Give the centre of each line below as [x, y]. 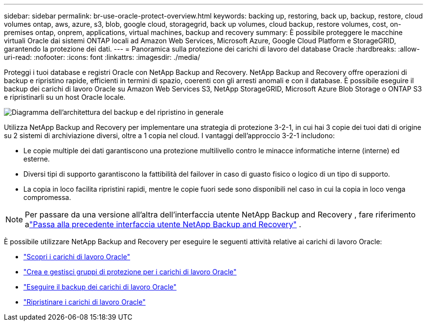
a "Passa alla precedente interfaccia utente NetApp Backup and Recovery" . [163, 224]
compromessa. [47, 197]
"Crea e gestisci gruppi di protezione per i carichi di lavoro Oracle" [130, 272]
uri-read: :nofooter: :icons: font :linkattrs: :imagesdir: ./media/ [102, 57]
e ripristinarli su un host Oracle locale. [65, 97]
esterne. [37, 159]
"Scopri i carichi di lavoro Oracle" [77, 257]
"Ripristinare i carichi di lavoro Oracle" [85, 302]
